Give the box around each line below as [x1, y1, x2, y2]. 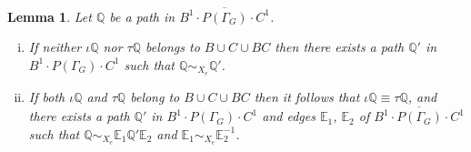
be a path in [109, 6, 175, 25]
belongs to [145, 37, 200, 56]
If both [28, 86, 65, 106]
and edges [262, 106, 316, 126]
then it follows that [254, 86, 360, 106]
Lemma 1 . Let [7, 6, 92, 25]
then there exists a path [275, 37, 405, 56]
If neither [28, 37, 82, 56]
